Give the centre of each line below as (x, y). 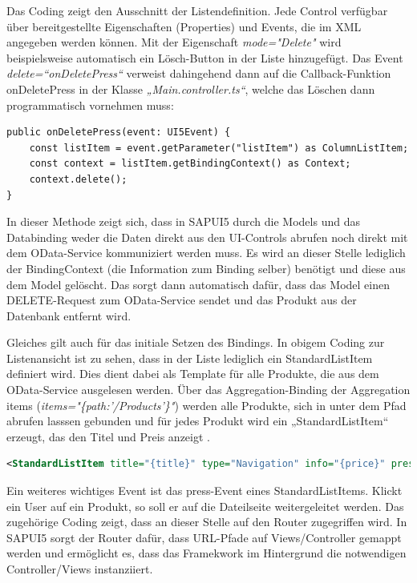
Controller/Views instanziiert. (80, 569)
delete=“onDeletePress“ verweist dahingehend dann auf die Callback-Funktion (199, 73)
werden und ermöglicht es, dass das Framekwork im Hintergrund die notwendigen (206, 553)
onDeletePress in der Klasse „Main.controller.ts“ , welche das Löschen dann (191, 88)
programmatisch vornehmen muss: (90, 105)
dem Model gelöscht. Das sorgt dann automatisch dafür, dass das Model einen (198, 284)
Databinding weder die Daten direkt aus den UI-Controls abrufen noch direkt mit (207, 237)
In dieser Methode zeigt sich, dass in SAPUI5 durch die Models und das (183, 221)
